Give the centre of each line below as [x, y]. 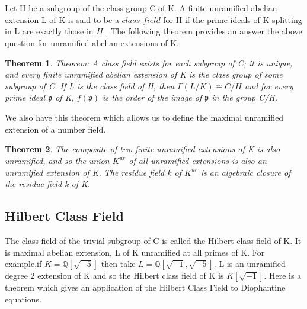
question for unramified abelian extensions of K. [92, 43]
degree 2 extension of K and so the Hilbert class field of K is [114, 276]
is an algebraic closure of [246, 172]
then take [118, 264]
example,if [23, 264]
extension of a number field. [55, 129]
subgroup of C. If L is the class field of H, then [90, 86]
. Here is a [283, 276]
